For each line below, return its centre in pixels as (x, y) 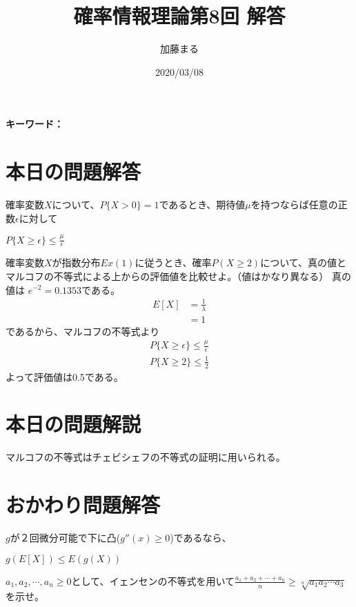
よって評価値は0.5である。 (65, 376)
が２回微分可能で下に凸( (65, 538)
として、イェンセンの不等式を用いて (153, 580)
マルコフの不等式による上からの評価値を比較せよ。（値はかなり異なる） (167, 276)
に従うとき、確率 (173, 262)
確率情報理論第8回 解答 (179, 16)
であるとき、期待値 (202, 205)
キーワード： (34, 124)
